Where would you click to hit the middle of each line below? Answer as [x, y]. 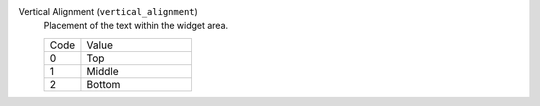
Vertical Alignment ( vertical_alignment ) [108, 11]
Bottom [103, 84]
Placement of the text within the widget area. [136, 26]
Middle [102, 71]
